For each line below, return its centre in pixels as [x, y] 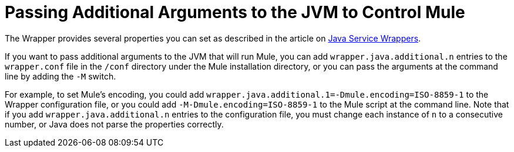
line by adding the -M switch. [61, 76]
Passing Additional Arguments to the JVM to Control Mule [235, 12]
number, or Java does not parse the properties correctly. [114, 124]
